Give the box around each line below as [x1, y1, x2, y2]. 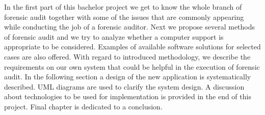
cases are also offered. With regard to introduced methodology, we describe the [4, 51, 251, 62]
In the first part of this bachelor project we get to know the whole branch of [4, 2, 242, 12]
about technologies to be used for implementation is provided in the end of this [4, 91, 251, 102]
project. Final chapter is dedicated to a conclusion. [4, 101, 163, 111]
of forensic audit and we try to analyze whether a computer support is [4, 31, 224, 42]
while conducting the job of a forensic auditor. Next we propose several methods [4, 21, 255, 32]
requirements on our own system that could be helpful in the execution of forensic [4, 61, 260, 72]
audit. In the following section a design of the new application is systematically [4, 71, 251, 82]
